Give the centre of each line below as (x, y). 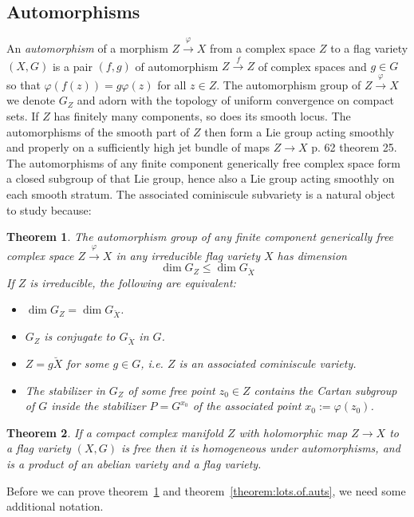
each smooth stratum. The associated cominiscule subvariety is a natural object (201, 193)
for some (88, 363)
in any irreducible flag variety (188, 255)
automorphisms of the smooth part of (98, 131)
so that (24, 84)
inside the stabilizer (99, 406)
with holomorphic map (293, 432)
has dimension (312, 255)
